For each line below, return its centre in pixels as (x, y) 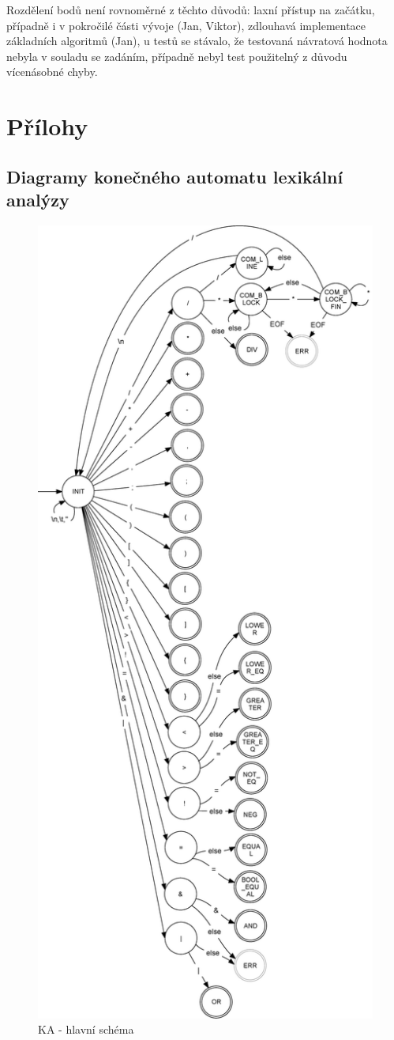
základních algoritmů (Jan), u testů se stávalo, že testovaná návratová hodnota (197, 41)
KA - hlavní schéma (86, 1029)
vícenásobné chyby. (52, 72)
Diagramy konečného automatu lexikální (175, 176)
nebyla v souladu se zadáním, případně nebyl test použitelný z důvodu (177, 56)
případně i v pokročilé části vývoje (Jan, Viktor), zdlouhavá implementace (186, 25)
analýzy (38, 200)
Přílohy (47, 126)
